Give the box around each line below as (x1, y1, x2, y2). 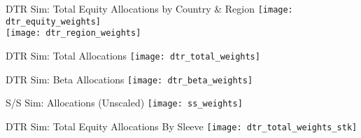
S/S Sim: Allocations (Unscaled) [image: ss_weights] (6, 95, 243, 110)
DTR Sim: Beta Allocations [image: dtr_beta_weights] (6, 71, 253, 86)
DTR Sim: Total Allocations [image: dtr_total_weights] (6, 48, 260, 62)
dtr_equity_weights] (6, 16, 101, 27)
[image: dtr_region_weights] (6, 28, 141, 39)
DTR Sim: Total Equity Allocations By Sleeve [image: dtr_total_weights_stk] (6, 118, 358, 133)
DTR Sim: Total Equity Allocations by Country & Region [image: (6, 1, 293, 15)
